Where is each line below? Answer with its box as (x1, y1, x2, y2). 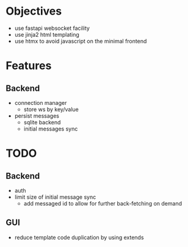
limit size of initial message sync (14, 193, 96, 201)
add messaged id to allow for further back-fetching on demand (23, 199, 183, 207)
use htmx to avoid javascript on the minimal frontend (14, 37, 147, 45)
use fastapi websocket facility (14, 24, 90, 32)
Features (5, 59, 52, 73)
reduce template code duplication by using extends (14, 234, 144, 241)
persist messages (14, 112, 59, 120)
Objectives (5, 4, 62, 18)
